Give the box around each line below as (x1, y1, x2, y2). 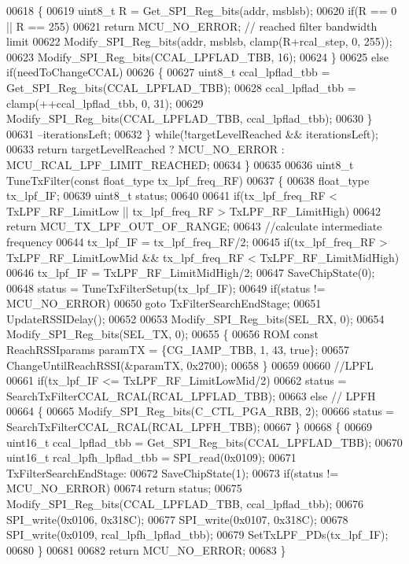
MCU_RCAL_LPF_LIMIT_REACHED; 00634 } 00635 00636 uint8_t (6, 156, 354, 172)
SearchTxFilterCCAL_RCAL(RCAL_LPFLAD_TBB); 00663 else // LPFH (6, 387, 376, 404)
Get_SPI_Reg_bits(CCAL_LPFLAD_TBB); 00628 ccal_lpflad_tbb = (6, 79, 356, 95)
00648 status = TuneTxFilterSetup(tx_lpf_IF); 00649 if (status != (6, 279, 326, 296)
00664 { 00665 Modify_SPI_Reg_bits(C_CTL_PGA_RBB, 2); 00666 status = (6, 403, 395, 419)
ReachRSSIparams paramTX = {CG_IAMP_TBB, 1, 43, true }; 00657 (6, 341, 350, 358)
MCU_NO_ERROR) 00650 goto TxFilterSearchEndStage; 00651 (6, 295, 322, 311)
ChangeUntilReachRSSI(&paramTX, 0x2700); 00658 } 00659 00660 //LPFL (6, 356, 374, 373)
